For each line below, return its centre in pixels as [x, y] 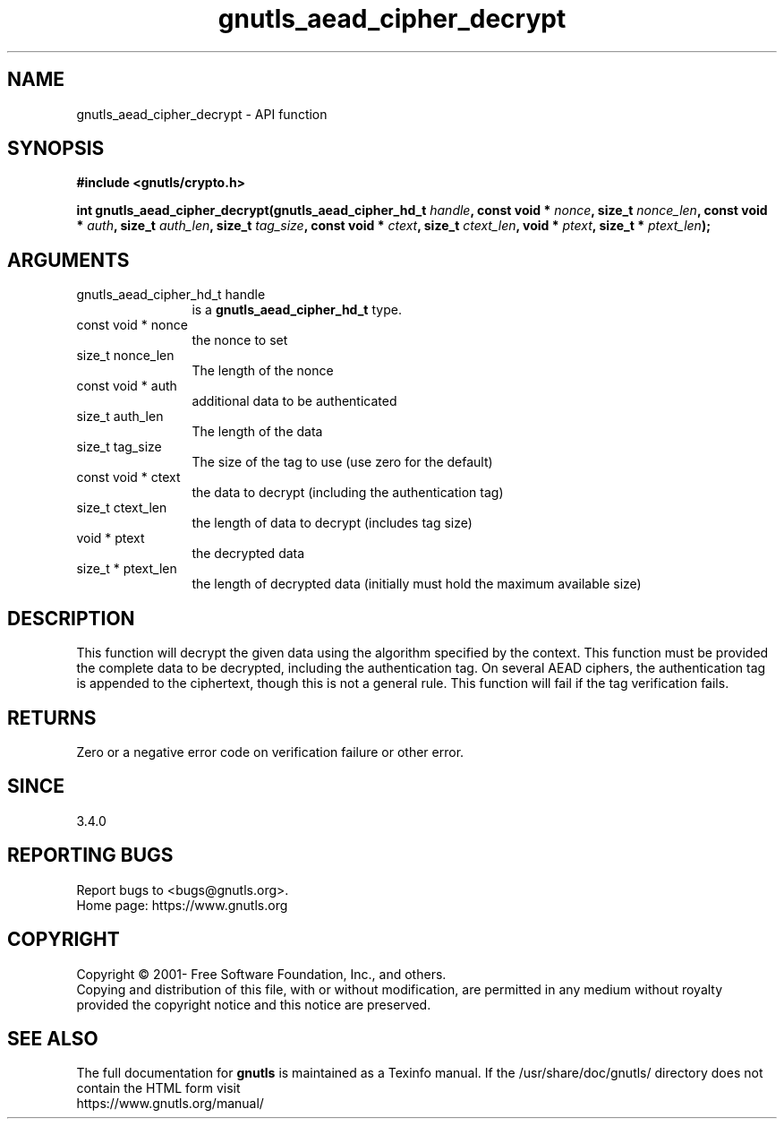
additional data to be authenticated [294, 401]
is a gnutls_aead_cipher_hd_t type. [297, 310]
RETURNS [52, 718]
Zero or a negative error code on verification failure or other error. [270, 752]
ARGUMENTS [68, 260]
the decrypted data [248, 554]
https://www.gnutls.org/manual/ [170, 1104]
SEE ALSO [53, 1038]
